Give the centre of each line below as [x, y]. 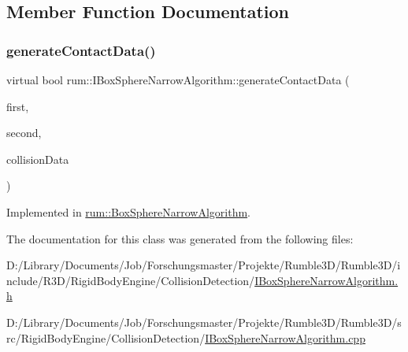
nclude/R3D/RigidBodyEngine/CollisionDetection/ [131, 280]
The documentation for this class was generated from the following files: [180, 238]
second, [24, 133]
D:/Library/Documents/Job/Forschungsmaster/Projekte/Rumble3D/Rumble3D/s [204, 322]
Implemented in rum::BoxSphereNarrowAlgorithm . [128, 211]
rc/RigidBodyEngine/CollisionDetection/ [106, 337]
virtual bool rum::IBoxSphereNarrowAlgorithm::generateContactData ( [178, 80]
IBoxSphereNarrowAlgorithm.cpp [285, 337]
